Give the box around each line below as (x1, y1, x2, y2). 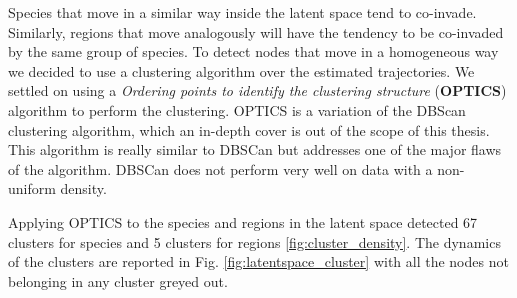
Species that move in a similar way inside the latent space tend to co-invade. (8, 2, 477, 22)
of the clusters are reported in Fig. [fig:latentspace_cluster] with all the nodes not (8, 251, 509, 272)
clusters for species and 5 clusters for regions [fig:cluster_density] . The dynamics (8, 231, 501, 252)
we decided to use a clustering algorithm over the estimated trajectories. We (8, 60, 475, 81)
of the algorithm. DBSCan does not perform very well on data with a (8, 158, 433, 179)
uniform (8, 178, 56, 199)
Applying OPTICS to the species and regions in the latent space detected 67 (8, 211, 478, 232)
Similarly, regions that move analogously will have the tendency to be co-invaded (8, 21, 504, 42)
